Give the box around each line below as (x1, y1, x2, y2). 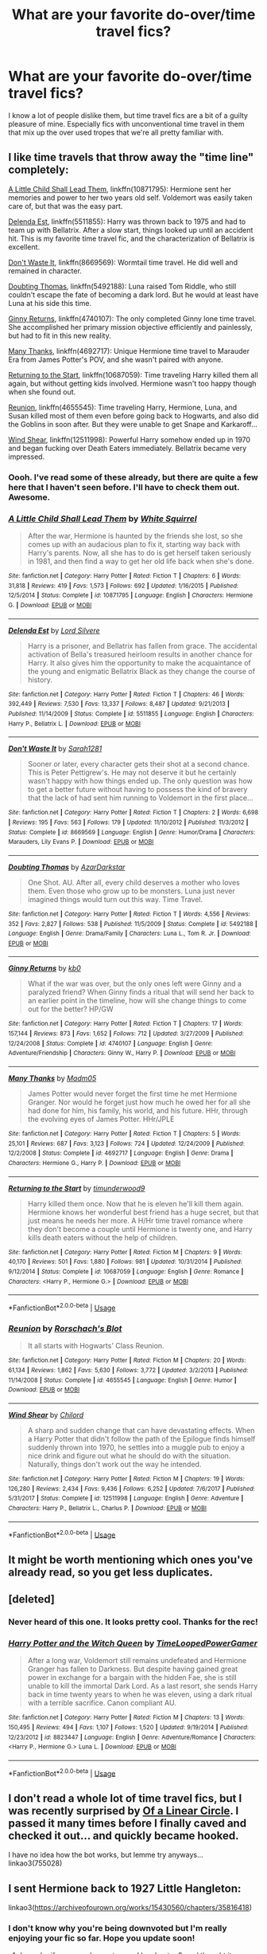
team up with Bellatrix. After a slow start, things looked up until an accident (8, 225, 253, 234)
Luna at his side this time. (8, 298, 92, 308)
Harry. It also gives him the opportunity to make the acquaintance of (27, 657, 252, 667)
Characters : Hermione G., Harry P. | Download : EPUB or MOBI (8, 1159, 181, 1167)
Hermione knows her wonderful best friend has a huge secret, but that (27, 1207, 259, 1217)
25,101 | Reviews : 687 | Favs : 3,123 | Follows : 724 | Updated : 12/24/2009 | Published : (8, 1140, 245, 1148)
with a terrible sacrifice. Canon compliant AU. (27, 1698, 176, 1708)
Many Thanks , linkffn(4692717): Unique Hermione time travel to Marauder (8, 346, 250, 355)
